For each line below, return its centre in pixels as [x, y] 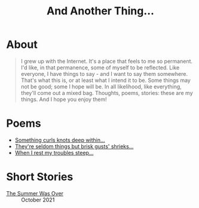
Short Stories [40, 177]
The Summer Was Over [35, 193]
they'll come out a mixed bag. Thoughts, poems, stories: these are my [107, 93]
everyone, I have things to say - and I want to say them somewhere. [104, 74]
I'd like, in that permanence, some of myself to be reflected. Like [100, 68]
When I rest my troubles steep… [54, 152]
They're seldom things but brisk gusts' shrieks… [74, 146]
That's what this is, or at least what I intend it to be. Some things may [106, 80]
